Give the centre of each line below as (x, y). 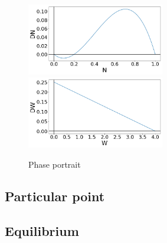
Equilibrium (42, 230)
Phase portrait (55, 164)
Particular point (55, 196)
